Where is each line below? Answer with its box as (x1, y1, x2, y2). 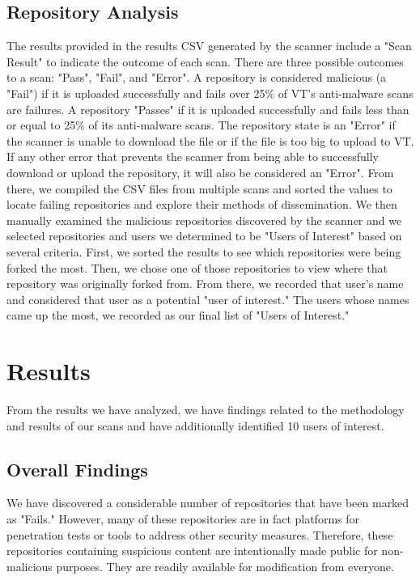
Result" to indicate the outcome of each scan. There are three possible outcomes (6, 53, 404, 70)
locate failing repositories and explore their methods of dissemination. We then (6, 196, 397, 213)
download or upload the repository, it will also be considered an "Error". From (6, 163, 394, 180)
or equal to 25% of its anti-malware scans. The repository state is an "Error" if (6, 116, 396, 133)
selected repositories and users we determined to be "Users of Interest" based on (6, 227, 402, 244)
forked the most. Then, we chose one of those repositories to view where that (6, 259, 388, 276)
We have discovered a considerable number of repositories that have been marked (6, 494, 409, 511)
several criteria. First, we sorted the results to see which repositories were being (6, 243, 401, 260)
